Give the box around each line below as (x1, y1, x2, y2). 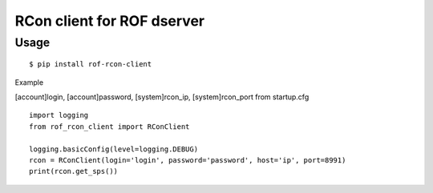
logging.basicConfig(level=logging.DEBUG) (29, 144, 199, 154)
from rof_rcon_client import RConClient (29, 122, 190, 131)
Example (14, 77, 44, 87)
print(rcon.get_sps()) (29, 167, 119, 176)
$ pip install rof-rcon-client (29, 60, 152, 69)
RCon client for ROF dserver (14, 12, 204, 30)
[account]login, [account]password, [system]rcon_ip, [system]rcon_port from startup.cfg (14, 92, 310, 102)
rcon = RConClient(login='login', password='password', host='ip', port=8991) (29, 155, 346, 164)
